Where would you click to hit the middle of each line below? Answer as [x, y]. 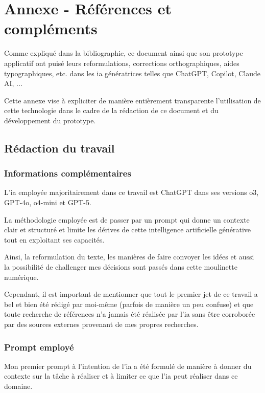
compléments [51, 28]
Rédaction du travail [59, 148]
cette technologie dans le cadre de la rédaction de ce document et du [111, 110]
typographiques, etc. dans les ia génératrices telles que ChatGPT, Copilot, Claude [132, 73]
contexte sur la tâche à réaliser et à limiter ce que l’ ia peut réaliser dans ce [121, 376]
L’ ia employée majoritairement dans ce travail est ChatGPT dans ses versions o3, [131, 192]
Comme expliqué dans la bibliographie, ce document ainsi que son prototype [124, 53]
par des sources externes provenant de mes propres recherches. [101, 324]
